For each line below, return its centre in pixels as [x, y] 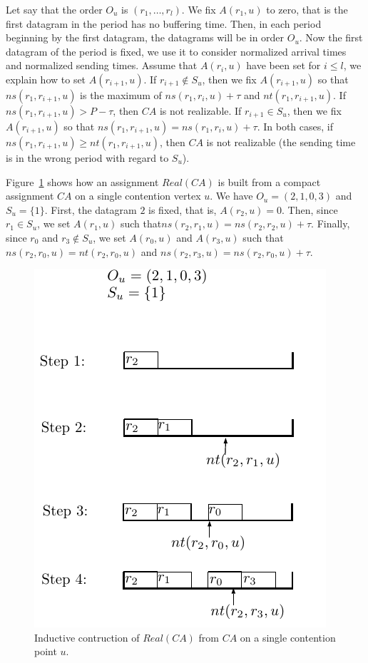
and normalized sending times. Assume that [102, 65]
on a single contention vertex [138, 196]
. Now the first [331, 37]
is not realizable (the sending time [281, 142]
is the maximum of [121, 94]
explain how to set [46, 79]
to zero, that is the [307, 9]
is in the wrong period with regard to [87, 157]
